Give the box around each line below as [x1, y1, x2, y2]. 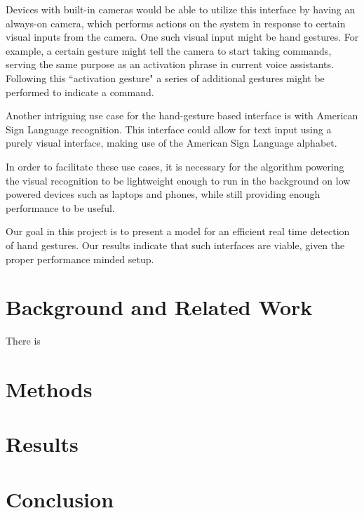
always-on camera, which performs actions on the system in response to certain [6, 15, 346, 30]
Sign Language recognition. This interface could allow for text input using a [6, 121, 332, 136]
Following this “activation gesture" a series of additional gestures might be [6, 70, 325, 85]
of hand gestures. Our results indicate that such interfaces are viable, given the [6, 237, 345, 252]
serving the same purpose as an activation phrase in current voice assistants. [6, 57, 334, 72]
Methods [6, 375, 93, 403]
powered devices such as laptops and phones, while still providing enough [6, 187, 321, 201]
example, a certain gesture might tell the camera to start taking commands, [6, 43, 332, 58]
